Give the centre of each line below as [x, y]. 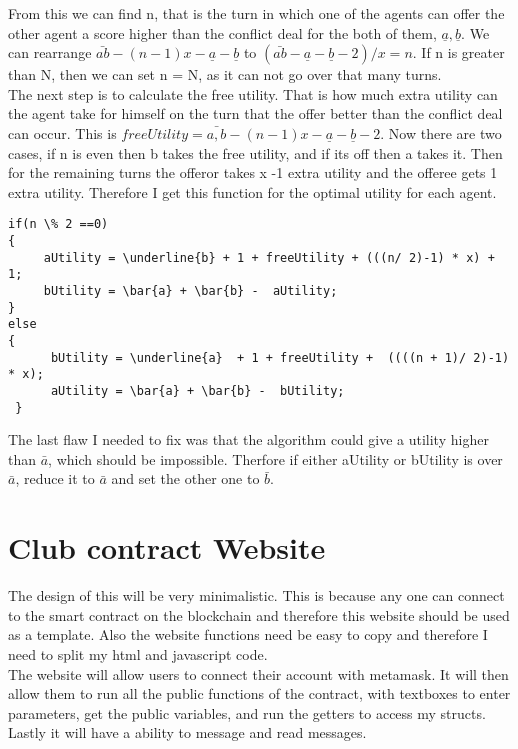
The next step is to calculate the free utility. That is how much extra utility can [253, 93]
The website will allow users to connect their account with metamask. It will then [258, 673]
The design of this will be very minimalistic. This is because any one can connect [256, 595]
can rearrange [50, 52]
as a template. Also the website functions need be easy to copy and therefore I [248, 634]
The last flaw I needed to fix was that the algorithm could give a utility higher [248, 439]
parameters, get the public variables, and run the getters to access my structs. [247, 712]
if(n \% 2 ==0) [58, 224]
